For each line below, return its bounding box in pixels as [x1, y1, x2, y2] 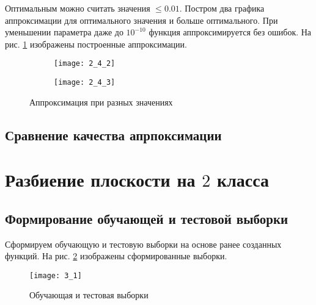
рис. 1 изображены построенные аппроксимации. [5, 37, 187, 50]
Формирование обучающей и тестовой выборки [5, 209, 288, 228]
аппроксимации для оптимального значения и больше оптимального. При [5, 13, 278, 26]
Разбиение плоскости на [5, 167, 196, 192]
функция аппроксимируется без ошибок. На [149, 26, 312, 38]
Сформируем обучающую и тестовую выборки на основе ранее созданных [5, 237, 282, 250]
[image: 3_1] [29, 271, 82, 280]
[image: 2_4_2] [54, 59, 116, 68]
